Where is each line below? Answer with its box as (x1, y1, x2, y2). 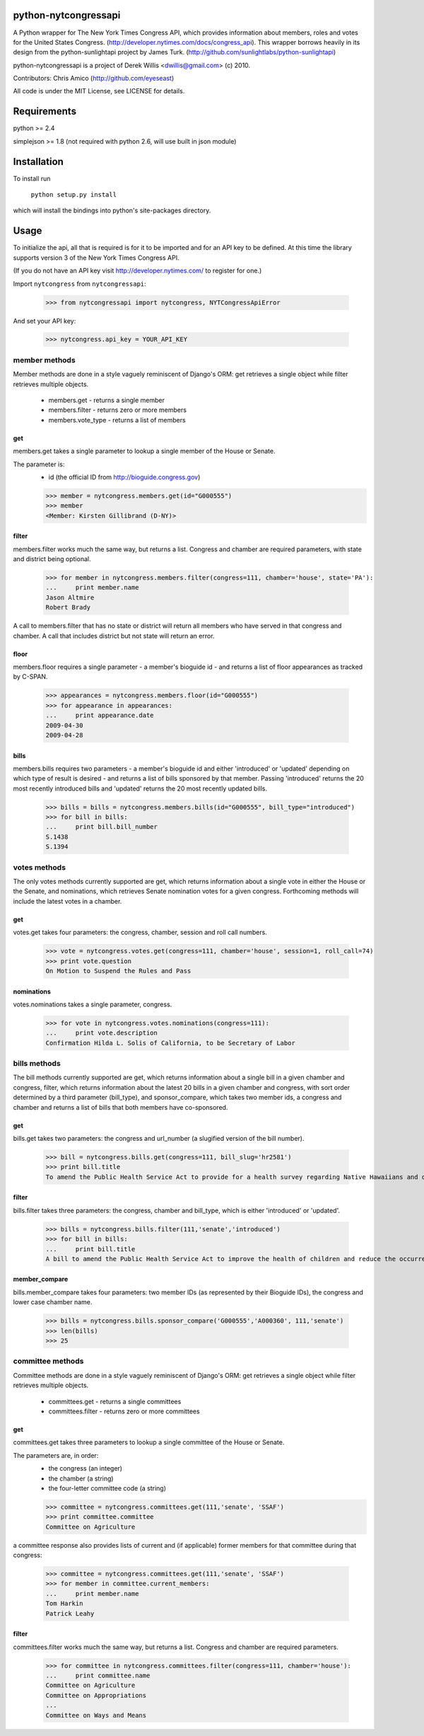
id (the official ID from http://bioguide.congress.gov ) (48, 473, 201, 481)
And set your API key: (13, 316, 76, 325)
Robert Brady (45, 604, 91, 611)
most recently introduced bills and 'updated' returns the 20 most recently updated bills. (13, 784, 268, 793)
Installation (13, 156, 64, 168)
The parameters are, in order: (13, 1451, 99, 1459)
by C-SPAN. (13, 672, 48, 681)
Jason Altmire (45, 593, 95, 602)
